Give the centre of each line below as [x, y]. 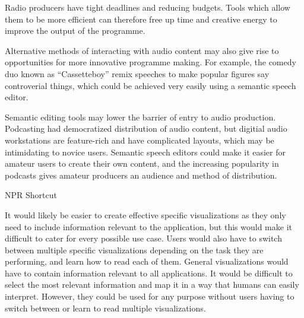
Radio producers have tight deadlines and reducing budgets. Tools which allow [148, 7]
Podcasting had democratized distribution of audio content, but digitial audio [146, 128]
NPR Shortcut [31, 195]
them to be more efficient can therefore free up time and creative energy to [141, 19]
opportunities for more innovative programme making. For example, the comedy [151, 62]
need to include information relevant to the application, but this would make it [148, 226]
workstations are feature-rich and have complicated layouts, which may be [140, 140]
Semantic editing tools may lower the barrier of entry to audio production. [140, 117]
